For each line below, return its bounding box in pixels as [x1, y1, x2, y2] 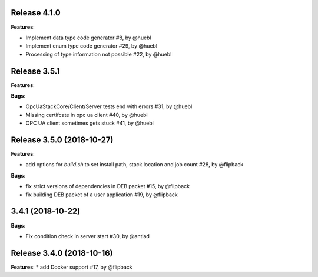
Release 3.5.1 [11, 66, 60, 76]
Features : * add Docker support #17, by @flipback [11, 263, 132, 271]
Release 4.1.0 [11, 8, 61, 18]
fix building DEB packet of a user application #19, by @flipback [25, 191, 178, 198]
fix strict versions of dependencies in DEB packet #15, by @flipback [25, 183, 190, 190]
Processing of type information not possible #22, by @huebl [25, 51, 172, 58]
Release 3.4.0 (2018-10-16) [11, 248, 113, 258]
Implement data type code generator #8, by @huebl [25, 34, 151, 41]
